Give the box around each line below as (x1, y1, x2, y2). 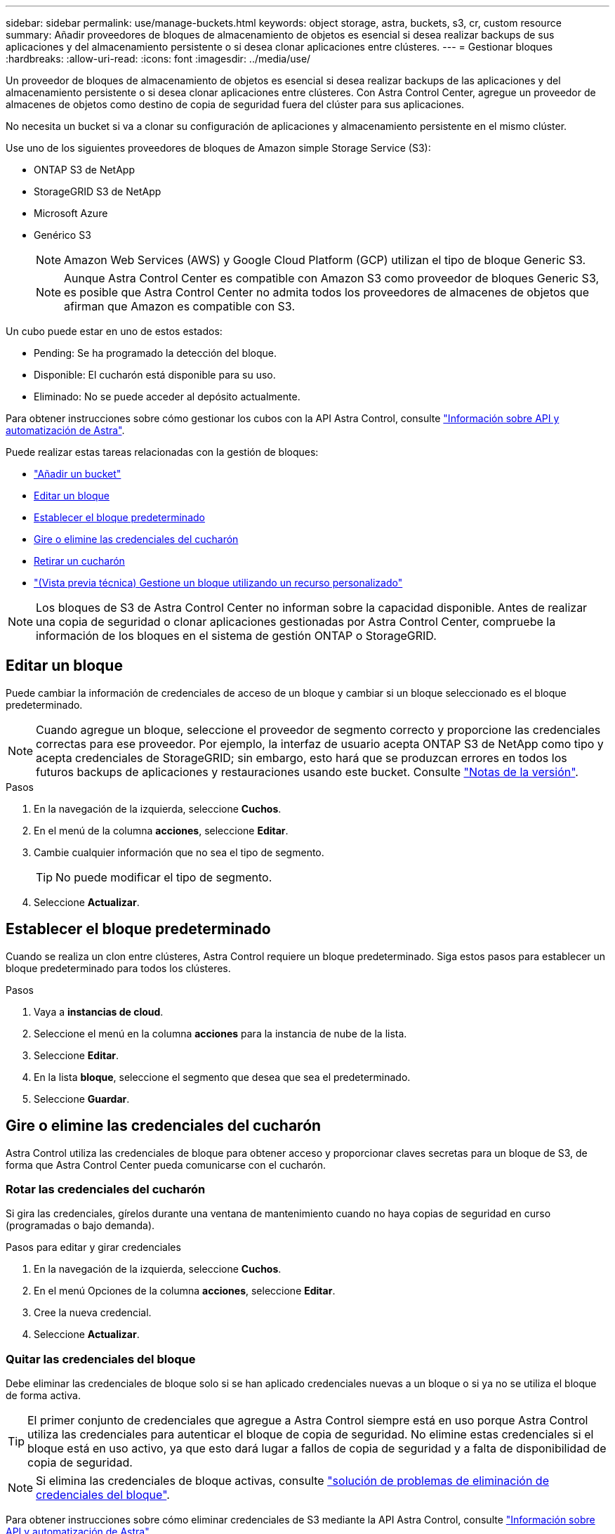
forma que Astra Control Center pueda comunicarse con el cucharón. (6, 1158, 326, 1171)
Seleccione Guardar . (34, 1092, 130, 1105)
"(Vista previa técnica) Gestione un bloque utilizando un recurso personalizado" (34, 577, 403, 589)
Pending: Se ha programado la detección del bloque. (34, 347, 277, 359)
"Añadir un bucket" (34, 468, 121, 480)
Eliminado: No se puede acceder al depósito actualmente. (34, 391, 300, 402)
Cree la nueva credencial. (34, 1306, 152, 1319)
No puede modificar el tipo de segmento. (55, 870, 272, 884)
